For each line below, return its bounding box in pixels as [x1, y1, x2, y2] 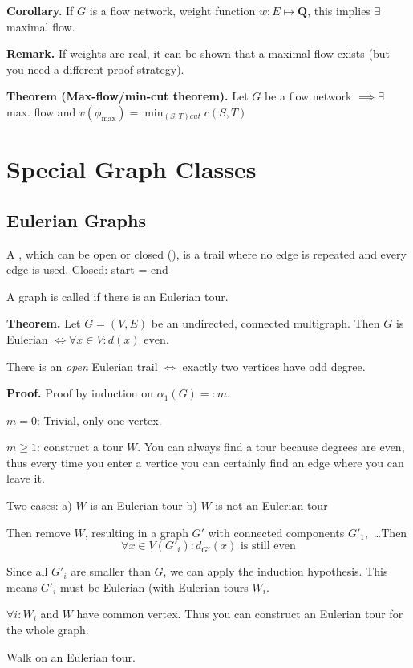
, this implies [307, 2, 370, 18]
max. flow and [6, 103, 76, 120]
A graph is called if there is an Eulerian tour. [6, 287, 229, 304]
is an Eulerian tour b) [90, 497, 197, 514]
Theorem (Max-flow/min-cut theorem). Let [6, 88, 249, 104]
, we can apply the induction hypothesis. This [163, 563, 388, 580]
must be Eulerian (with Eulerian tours [60, 578, 249, 595]
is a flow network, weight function [89, 2, 256, 18]
